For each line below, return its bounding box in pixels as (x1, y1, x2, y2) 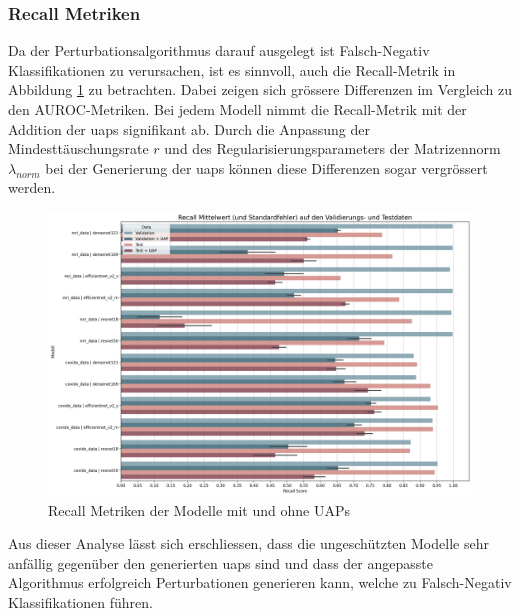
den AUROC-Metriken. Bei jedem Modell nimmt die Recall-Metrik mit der (8, 99, 467, 119)
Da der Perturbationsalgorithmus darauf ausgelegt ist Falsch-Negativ (8, 40, 430, 61)
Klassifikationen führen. (8, 591, 153, 612)
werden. (8, 177, 56, 198)
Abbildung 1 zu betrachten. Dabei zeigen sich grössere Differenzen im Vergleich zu (8, 79, 513, 100)
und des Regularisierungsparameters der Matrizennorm (164, 138, 501, 159)
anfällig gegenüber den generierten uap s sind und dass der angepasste (8, 552, 433, 573)
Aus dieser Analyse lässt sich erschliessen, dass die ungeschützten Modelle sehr (8, 533, 489, 554)
